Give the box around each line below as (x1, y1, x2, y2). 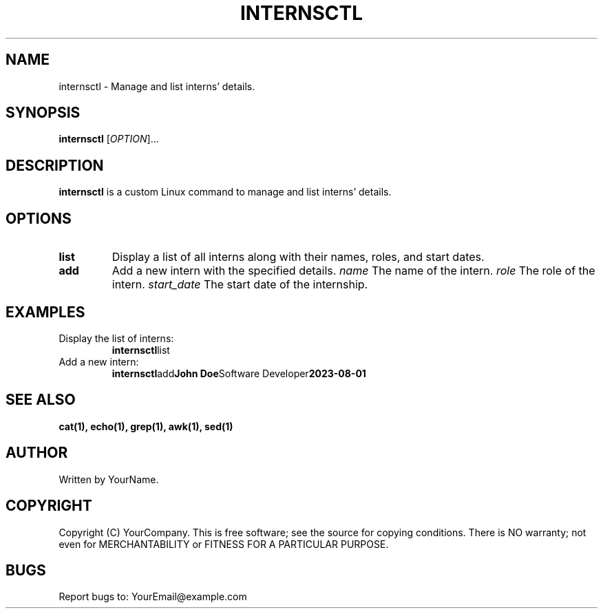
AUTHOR (6, 444, 68, 462)
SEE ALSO (6, 391, 76, 409)
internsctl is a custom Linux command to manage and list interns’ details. (59, 186, 392, 198)
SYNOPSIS (6, 104, 81, 122)
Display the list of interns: (59, 332, 174, 344)
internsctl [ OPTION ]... (59, 133, 159, 145)
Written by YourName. (59, 473, 159, 485)
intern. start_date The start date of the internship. (112, 277, 368, 292)
